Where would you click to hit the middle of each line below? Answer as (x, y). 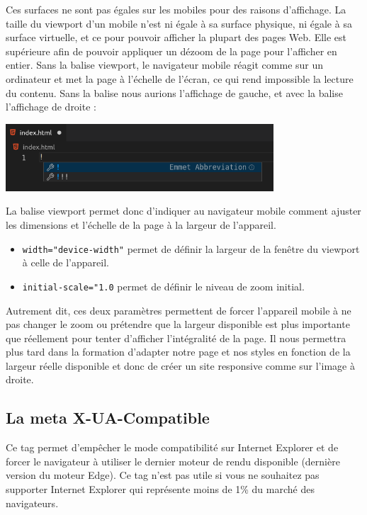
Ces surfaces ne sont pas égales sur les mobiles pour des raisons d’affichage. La (176, 9)
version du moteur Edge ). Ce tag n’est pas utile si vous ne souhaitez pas (163, 475)
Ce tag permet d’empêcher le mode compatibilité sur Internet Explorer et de (172, 447)
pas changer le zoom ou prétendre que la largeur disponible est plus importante (178, 324)
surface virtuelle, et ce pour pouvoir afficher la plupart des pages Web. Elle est (176, 37)
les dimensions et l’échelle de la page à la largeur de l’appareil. (141, 225)
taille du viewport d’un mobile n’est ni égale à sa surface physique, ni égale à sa (179, 23)
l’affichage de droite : (51, 107)
